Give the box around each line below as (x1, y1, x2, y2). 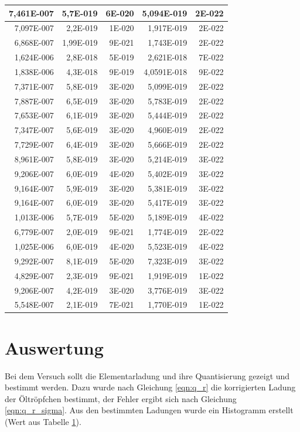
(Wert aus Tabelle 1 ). (5, 415, 81, 427)
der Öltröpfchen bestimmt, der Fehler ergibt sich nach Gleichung (5, 392, 237, 404)
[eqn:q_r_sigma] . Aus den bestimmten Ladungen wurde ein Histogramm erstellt (5, 404, 294, 416)
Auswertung (5, 335, 104, 359)
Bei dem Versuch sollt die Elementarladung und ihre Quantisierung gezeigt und (5, 369, 290, 382)
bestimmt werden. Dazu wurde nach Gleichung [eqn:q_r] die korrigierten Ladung (5, 381, 296, 393)
